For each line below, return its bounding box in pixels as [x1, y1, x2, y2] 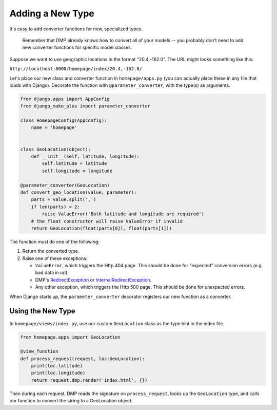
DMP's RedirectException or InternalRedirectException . [35, 276, 152, 283]
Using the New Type [9, 307, 75, 315]
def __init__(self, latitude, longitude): [31, 154, 140, 159]
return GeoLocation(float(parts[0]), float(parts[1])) [31, 225, 172, 231]
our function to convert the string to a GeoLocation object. [9, 398, 133, 404]
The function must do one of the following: [9, 238, 100, 245]
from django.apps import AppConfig [20, 96, 110, 102]
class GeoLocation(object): [20, 146, 91, 152]
